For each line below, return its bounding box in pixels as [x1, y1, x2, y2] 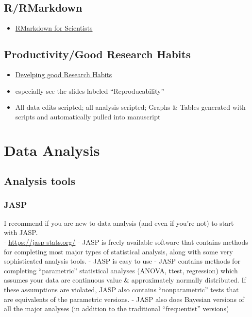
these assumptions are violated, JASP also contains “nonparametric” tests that [4, 284, 239, 294]
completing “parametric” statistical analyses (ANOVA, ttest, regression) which [4, 265, 238, 275]
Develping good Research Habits [15, 69, 112, 79]
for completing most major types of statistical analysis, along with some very [4, 246, 233, 256]
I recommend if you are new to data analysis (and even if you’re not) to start [4, 217, 234, 228]
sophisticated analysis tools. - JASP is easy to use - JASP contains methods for [4, 256, 240, 266]
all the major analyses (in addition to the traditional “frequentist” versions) [4, 303, 229, 314]
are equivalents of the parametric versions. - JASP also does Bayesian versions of [4, 294, 244, 304]
